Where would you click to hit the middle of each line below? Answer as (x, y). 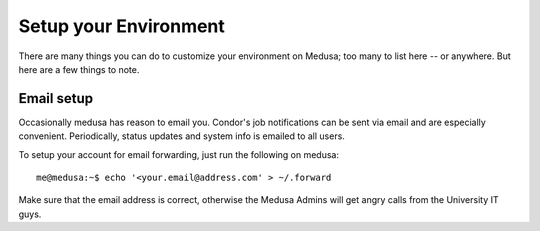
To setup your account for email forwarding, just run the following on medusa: (179, 154)
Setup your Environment (121, 26)
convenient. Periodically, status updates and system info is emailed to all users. (181, 136)
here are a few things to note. (79, 69)
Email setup (56, 98)
